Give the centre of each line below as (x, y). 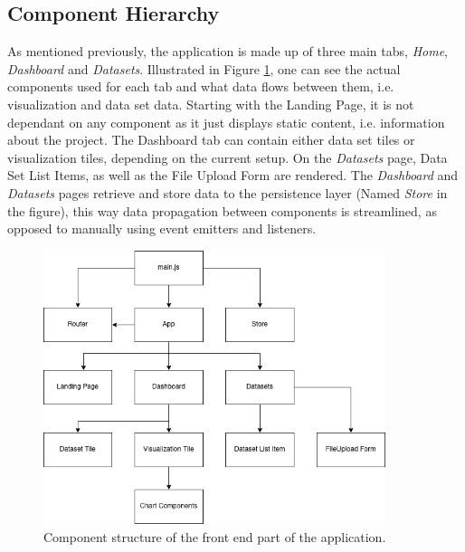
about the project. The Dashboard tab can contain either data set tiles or (211, 140)
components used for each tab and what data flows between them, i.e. (201, 86)
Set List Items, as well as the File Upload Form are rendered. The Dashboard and (233, 175)
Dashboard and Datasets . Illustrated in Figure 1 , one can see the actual (204, 68)
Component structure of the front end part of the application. (215, 536)
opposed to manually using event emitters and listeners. (162, 228)
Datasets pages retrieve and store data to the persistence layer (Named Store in (228, 192)
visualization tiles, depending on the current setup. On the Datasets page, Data (228, 157)
